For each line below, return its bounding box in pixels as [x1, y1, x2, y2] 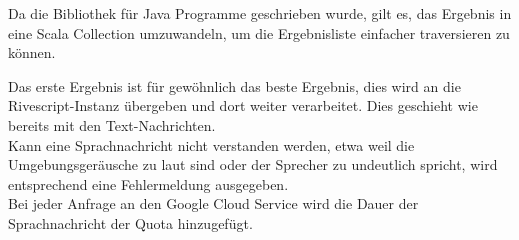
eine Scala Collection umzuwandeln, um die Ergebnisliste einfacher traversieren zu [8, 22, 510, 43]
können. [8, 42, 56, 63]
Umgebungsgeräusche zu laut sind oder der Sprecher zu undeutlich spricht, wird [8, 154, 498, 175]
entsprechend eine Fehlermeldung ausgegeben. [8, 173, 289, 194]
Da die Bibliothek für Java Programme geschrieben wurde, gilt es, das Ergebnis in [8, 3, 512, 23]
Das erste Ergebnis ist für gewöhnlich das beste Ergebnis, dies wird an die [8, 75, 461, 96]
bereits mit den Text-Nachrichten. [8, 114, 216, 135]
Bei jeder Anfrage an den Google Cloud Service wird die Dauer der [8, 193, 419, 214]
